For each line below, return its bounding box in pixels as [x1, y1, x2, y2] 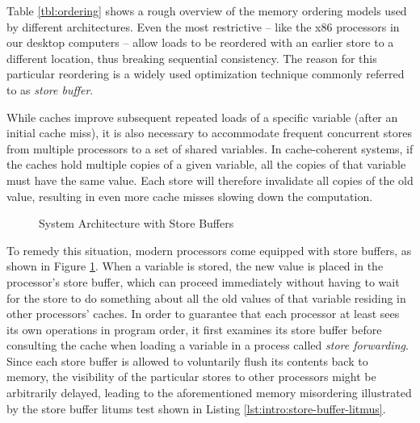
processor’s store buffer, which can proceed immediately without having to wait [6, 273, 400, 290]
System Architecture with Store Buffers [39, 215, 234, 232]
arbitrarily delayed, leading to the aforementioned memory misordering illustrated [6, 384, 412, 401]
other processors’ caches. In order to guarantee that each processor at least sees [6, 305, 400, 322]
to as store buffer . [6, 81, 94, 98]
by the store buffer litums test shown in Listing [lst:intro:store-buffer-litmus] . [6, 400, 386, 417]
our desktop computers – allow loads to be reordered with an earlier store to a [6, 34, 394, 51]
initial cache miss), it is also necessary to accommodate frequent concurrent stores [6, 124, 413, 141]
